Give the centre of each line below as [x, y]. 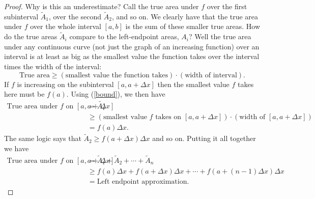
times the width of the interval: [53, 66]
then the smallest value [193, 84]
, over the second [75, 16]
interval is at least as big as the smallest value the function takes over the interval [132, 56]
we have [17, 148]
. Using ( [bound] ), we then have [116, 94]
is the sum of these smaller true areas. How [193, 26]
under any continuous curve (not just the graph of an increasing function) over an [132, 46]
